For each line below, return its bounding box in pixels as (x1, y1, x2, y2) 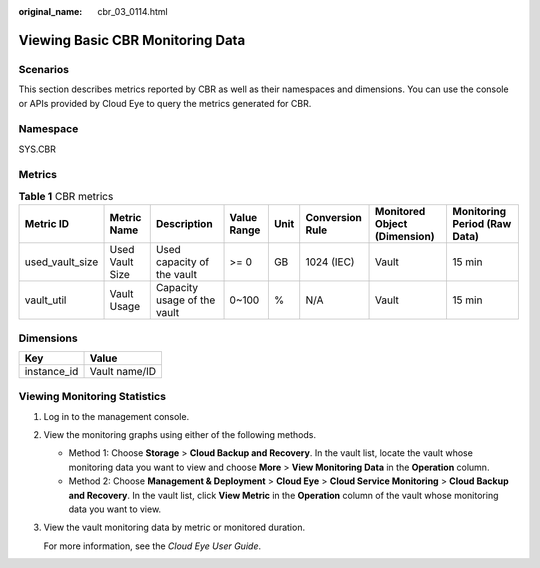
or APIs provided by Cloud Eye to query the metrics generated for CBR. (18, 97, 312, 109)
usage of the (155, 293, 216, 307)
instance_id (24, 364, 79, 378)
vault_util (24, 293, 67, 307)
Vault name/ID (89, 364, 157, 378)
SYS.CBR (18, 143, 57, 155)
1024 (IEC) (305, 255, 355, 269)
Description (155, 217, 214, 231)
